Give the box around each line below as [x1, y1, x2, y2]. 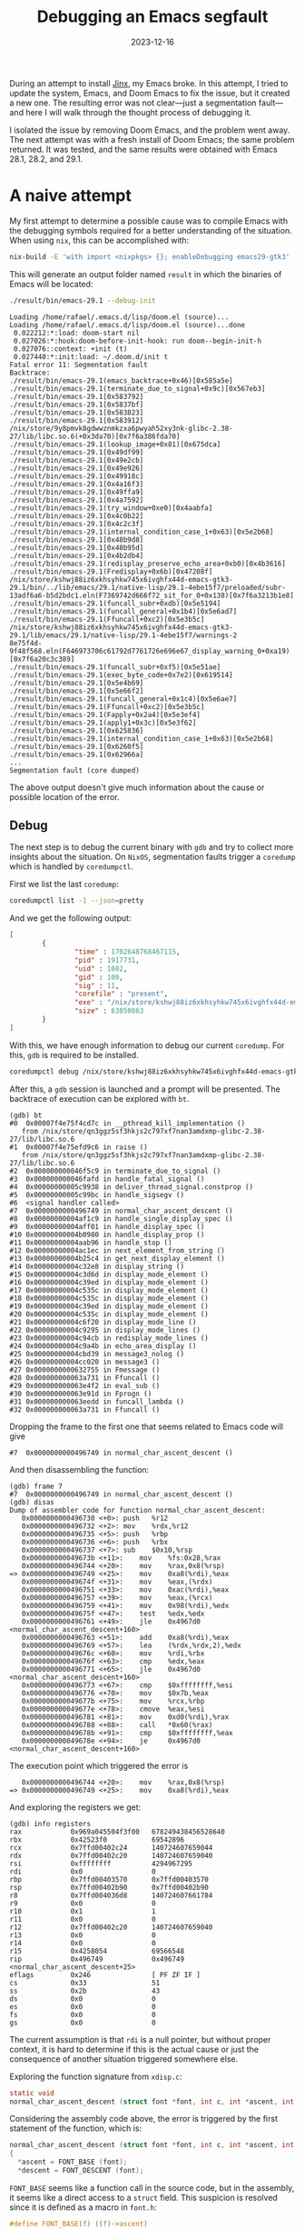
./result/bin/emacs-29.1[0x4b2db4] [9, 551, 144, 560]
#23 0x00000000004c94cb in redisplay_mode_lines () [9, 1334, 209, 1343]
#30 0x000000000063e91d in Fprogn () [9, 1389, 152, 1398]
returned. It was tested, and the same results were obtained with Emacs [9, 144, 279, 155]
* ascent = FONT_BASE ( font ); [17, 2157, 128, 2167]
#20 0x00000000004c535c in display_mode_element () [9, 1309, 209, 1319]
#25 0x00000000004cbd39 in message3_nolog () [9, 1349, 184, 1358]
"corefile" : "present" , [74, 989, 169, 999]
